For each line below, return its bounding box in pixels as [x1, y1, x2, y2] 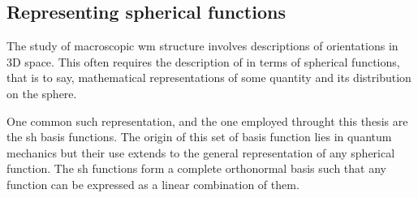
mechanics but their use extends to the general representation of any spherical [6, 144, 395, 161]
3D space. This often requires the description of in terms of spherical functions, [6, 53, 400, 70]
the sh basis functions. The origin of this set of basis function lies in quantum [6, 128, 392, 145]
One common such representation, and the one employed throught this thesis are [6, 112, 408, 129]
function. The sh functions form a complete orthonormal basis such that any [6, 160, 386, 177]
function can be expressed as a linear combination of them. [6, 175, 299, 192]
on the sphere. [6, 84, 77, 101]
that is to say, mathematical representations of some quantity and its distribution [6, 69, 412, 86]
